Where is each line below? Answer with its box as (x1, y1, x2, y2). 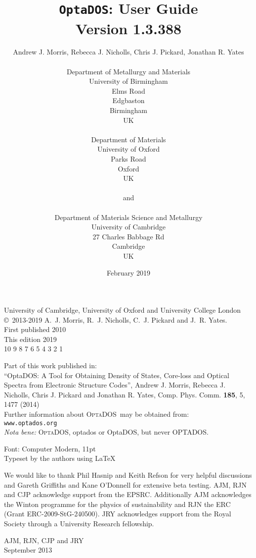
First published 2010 (4, 324, 66, 335)
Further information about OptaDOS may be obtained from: (4, 409, 189, 419)
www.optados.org (4, 419, 57, 427)
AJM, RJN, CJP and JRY (4, 535, 84, 545)
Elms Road (112, 85, 145, 96)
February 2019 (107, 267, 150, 278)
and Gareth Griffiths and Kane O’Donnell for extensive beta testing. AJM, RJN (4, 479, 247, 490)
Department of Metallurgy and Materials (66, 66, 191, 76)
